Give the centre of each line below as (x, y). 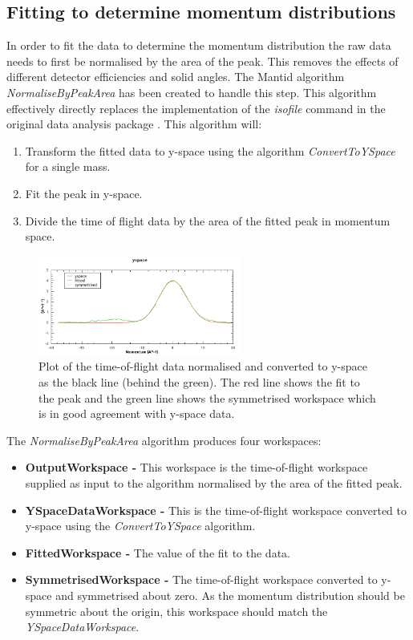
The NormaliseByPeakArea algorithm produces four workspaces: (164, 440)
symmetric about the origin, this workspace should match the (176, 611)
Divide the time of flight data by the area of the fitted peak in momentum (208, 220)
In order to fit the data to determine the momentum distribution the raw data (199, 45)
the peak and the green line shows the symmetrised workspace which (207, 397)
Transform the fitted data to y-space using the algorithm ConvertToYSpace (210, 150)
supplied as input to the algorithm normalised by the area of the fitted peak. (214, 482)
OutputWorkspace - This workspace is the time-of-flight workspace (196, 467)
